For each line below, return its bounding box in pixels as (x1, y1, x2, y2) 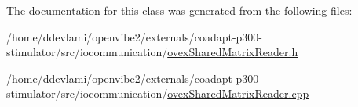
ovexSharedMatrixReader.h (167, 44, 298, 60)
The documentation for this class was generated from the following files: (6, 2, 353, 18)
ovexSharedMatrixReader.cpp (167, 85, 309, 102)
